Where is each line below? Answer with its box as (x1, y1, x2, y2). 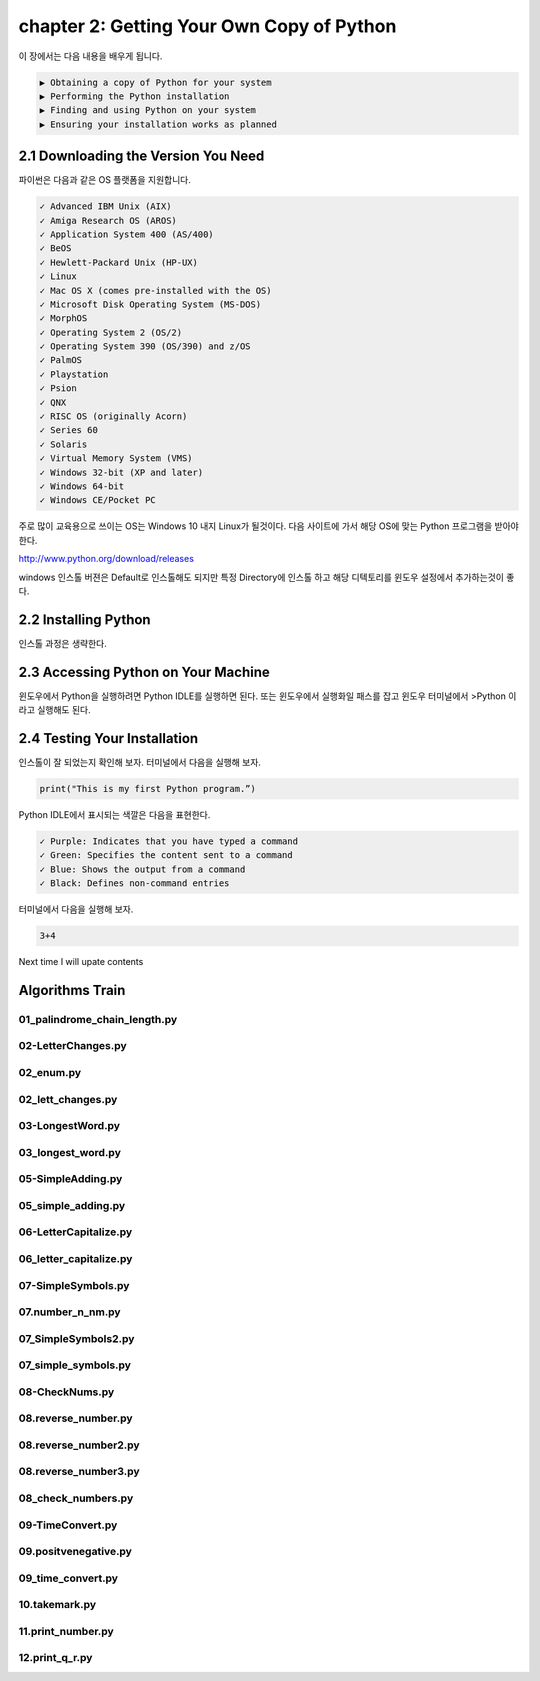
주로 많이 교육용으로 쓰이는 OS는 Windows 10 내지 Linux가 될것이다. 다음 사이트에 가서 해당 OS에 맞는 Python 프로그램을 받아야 (18, 520, 519, 532)
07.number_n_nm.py (18, 1305, 121, 1319)
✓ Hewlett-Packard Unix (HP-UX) (39, 256, 199, 268)
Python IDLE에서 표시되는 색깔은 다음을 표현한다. (18, 809, 211, 821)
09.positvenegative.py (18, 1545, 132, 1559)
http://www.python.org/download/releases (18, 553, 195, 565)
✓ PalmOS (39, 355, 83, 366)
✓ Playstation (39, 368, 109, 380)
